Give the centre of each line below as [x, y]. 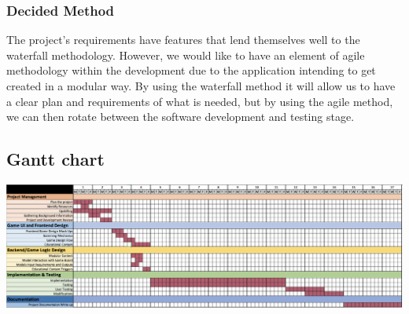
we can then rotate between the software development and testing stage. [181, 117]
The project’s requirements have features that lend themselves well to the [183, 40]
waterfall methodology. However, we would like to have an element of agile [186, 55]
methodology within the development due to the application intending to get [191, 70]
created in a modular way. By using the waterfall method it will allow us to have [201, 86]
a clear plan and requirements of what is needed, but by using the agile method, [200, 101]
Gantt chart [55, 159]
